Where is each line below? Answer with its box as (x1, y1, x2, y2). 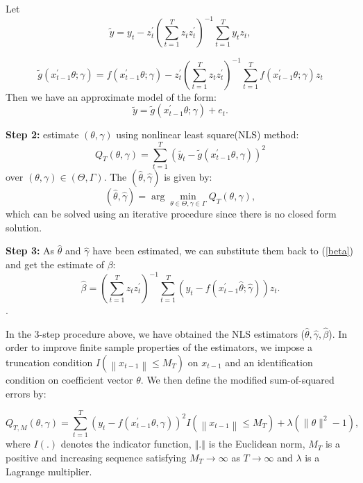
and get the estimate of (6, 256, 105, 271)
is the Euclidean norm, (208, 436, 305, 451)
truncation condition (6, 355, 93, 369)
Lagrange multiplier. (6, 464, 92, 478)
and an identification (225, 355, 313, 369)
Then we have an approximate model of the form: (6, 89, 217, 104)
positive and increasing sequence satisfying (6, 450, 187, 464)
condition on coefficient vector (6, 373, 133, 386)
